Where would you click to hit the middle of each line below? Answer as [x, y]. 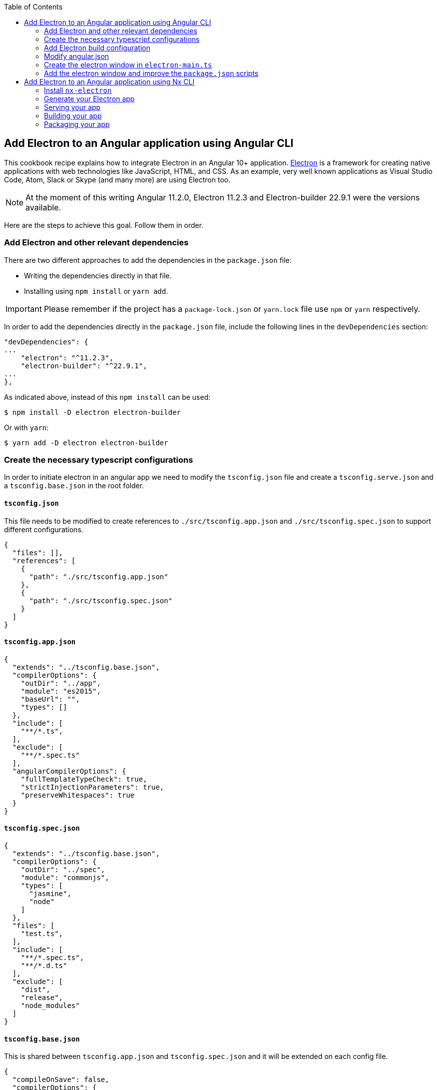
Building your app [73, 116]
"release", [42, 998]
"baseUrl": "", [50, 699]
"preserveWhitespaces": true [78, 795]
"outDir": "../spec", [63, 870]
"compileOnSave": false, [61, 1080]
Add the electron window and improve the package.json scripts [151, 73]
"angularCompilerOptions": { [69, 771]
